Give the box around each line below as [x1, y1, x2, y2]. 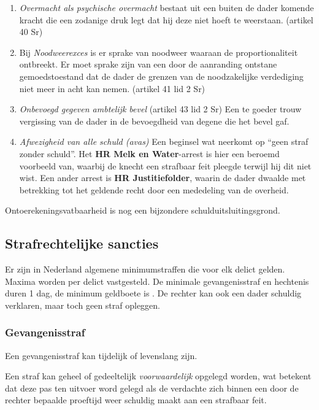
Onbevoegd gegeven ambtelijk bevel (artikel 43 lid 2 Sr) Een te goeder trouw [19, 102, 302, 115]
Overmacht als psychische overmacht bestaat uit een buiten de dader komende [19, 1, 314, 14]
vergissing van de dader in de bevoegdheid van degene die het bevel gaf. [19, 114, 290, 127]
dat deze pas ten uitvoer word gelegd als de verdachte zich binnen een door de [5, 381, 299, 394]
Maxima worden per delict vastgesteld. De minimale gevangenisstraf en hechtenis [5, 274, 309, 287]
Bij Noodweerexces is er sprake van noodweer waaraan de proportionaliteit [19, 45, 298, 58]
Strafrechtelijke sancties [5, 234, 159, 253]
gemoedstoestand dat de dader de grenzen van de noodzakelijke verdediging [19, 69, 304, 82]
